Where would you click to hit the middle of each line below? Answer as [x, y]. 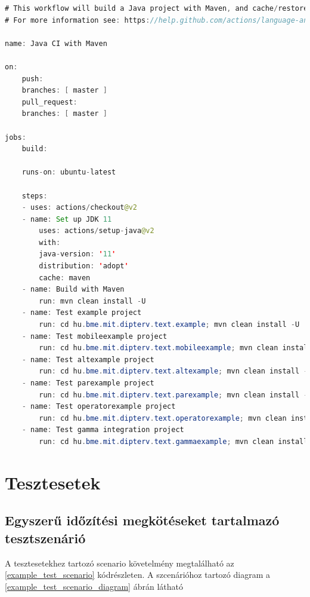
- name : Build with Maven [73, 290]
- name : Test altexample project [88, 359]
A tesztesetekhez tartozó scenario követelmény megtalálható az [120, 563]
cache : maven [65, 278]
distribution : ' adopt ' [84, 266]
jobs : [15, 137]
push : [32, 79]
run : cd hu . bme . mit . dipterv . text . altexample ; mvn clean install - [173, 371]
